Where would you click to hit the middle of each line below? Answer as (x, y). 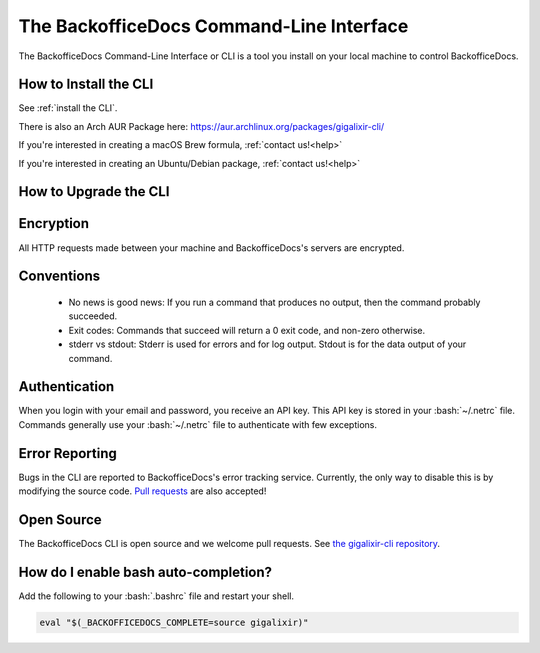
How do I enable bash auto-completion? (145, 571)
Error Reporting (67, 453)
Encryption (54, 223)
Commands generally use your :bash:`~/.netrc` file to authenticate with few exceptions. (197, 424)
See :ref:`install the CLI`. (68, 108)
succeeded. (93, 316)
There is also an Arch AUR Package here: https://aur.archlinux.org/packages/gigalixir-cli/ (201, 126)
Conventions (59, 276)
